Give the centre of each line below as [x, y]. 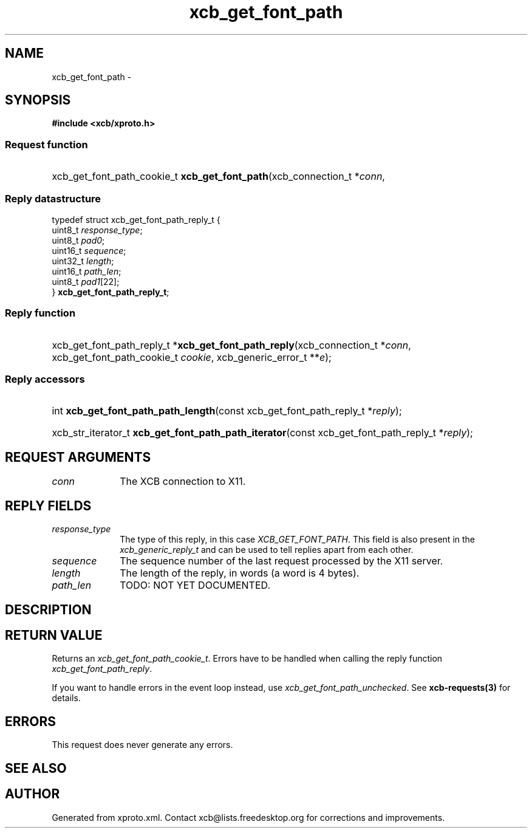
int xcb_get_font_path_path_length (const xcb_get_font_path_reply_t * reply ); [227, 411]
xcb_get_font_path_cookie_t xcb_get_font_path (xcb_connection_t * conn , [218, 177]
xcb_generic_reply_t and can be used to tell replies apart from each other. [267, 550]
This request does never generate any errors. [142, 745]
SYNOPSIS [38, 100]
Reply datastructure [53, 198]
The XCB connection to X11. [183, 482]
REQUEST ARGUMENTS [78, 457]
